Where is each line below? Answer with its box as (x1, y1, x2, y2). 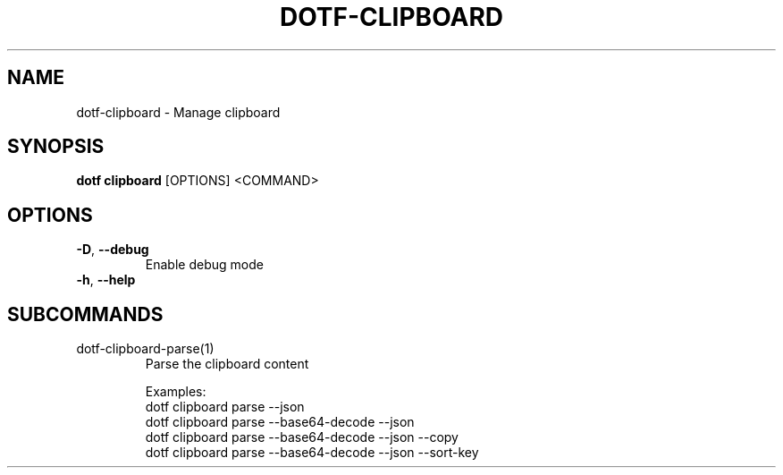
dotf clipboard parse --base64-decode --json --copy (145, 429, 459, 445)
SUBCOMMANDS (7, 302, 164, 326)
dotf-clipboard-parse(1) (76, 341, 215, 357)
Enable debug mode (145, 257, 264, 273)
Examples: (145, 384, 206, 400)
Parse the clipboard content (145, 356, 309, 372)
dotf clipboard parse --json (145, 399, 305, 415)
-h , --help (76, 272, 136, 288)
